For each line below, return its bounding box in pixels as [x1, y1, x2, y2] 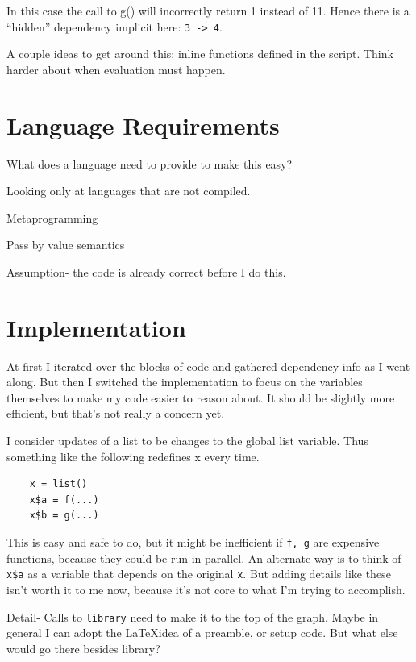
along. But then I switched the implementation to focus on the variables [6, 373, 363, 390]
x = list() [29, 478, 88, 490]
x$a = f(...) [29, 493, 99, 506]
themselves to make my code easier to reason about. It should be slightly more [6, 389, 395, 406]
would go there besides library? [6, 639, 160, 656]
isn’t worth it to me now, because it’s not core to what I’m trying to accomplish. [6, 581, 406, 597]
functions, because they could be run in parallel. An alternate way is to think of [6, 549, 401, 566]
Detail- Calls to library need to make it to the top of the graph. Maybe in [6, 608, 379, 625]
